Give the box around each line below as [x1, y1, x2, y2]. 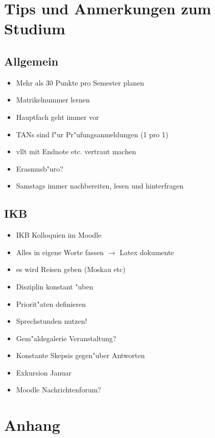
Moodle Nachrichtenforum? [16, 384, 101, 395]
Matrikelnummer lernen [16, 94, 90, 105]
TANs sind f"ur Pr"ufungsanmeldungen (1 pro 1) [16, 129, 169, 139]
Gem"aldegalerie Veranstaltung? [16, 332, 116, 343]
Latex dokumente [120, 246, 174, 257]
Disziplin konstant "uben [16, 281, 93, 291]
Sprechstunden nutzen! [16, 316, 87, 326]
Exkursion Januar [16, 367, 72, 378]
